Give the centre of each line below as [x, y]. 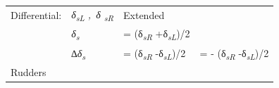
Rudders [29, 71]
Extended [144, 15]
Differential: [36, 15]
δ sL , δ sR [93, 15]
